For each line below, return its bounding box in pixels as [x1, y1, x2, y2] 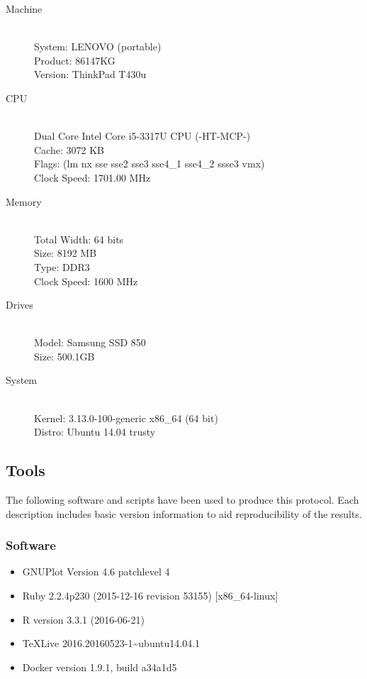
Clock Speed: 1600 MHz [34, 273, 138, 288]
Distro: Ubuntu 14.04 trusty [34, 424, 156, 439]
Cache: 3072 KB [34, 142, 104, 157]
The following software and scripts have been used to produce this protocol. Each [6, 492, 359, 507]
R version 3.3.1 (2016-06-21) [22, 612, 145, 626]
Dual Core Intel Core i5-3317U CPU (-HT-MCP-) [34, 128, 251, 143]
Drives [6, 297, 33, 312]
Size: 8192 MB [34, 245, 97, 260]
